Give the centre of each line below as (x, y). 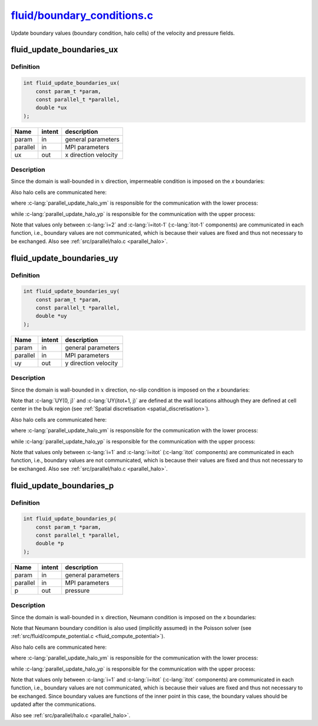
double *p (50, 543)
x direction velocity (91, 155)
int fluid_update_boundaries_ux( (72, 83)
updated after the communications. (54, 704)
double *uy (51, 316)
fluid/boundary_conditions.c (82, 15)
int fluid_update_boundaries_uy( (72, 291)
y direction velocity (92, 363)
